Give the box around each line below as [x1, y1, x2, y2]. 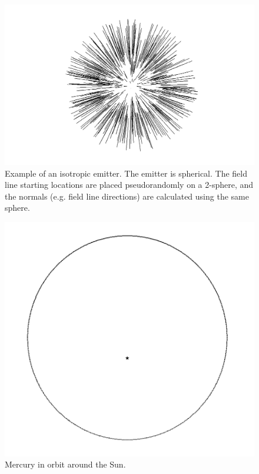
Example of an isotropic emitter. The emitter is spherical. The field [5, 167, 248, 179]
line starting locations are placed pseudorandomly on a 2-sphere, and [5, 178, 254, 191]
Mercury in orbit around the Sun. [5, 458, 126, 470]
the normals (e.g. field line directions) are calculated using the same [5, 190, 249, 202]
